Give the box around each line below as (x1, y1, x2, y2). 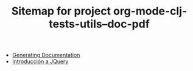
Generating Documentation (12, 52, 80, 59)
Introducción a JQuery (12, 58, 69, 65)
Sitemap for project (11, 4, 111, 18)
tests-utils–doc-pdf (48, 17, 150, 31)
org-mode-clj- (113, 4, 188, 18)
